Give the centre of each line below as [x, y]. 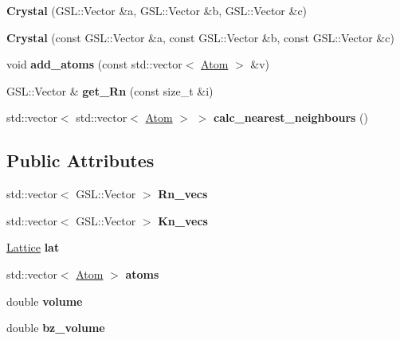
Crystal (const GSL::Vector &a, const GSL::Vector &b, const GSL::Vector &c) [200, 37]
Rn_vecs [183, 194]
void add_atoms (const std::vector [94, 64]
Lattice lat [33, 247]
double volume [45, 301]
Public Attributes [80, 160]
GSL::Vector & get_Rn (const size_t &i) [110, 90]
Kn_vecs [183, 220]
